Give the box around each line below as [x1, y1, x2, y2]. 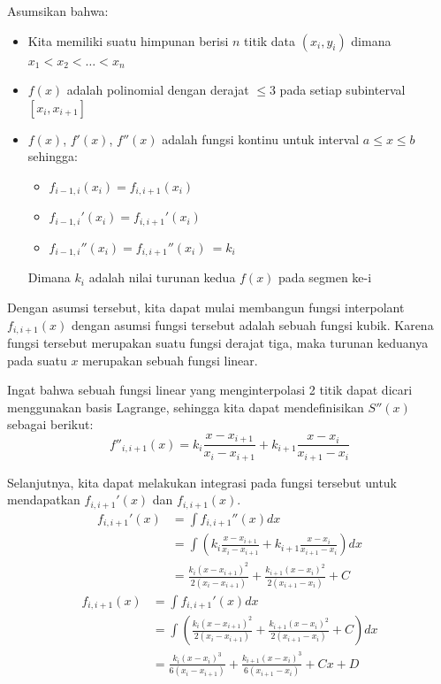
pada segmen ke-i [278, 268, 372, 287]
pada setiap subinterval [279, 81, 406, 99]
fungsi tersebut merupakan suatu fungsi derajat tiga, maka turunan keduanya [7, 333, 429, 351]
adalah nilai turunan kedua [88, 268, 236, 287]
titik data [244, 31, 296, 50]
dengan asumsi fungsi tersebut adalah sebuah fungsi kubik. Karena [71, 315, 434, 334]
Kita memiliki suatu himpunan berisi [27, 31, 229, 50]
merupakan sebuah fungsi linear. [82, 350, 258, 369]
